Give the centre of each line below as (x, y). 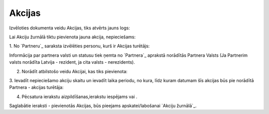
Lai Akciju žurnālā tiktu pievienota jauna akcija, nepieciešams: (72, 37)
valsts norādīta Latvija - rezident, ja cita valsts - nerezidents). (72, 62)
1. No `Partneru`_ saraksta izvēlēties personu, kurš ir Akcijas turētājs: (79, 46)
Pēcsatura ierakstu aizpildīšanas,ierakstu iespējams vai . (79, 97)
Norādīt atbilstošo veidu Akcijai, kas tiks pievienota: (75, 71)
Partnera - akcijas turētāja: (36, 88)
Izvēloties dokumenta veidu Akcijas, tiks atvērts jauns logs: (70, 28)
